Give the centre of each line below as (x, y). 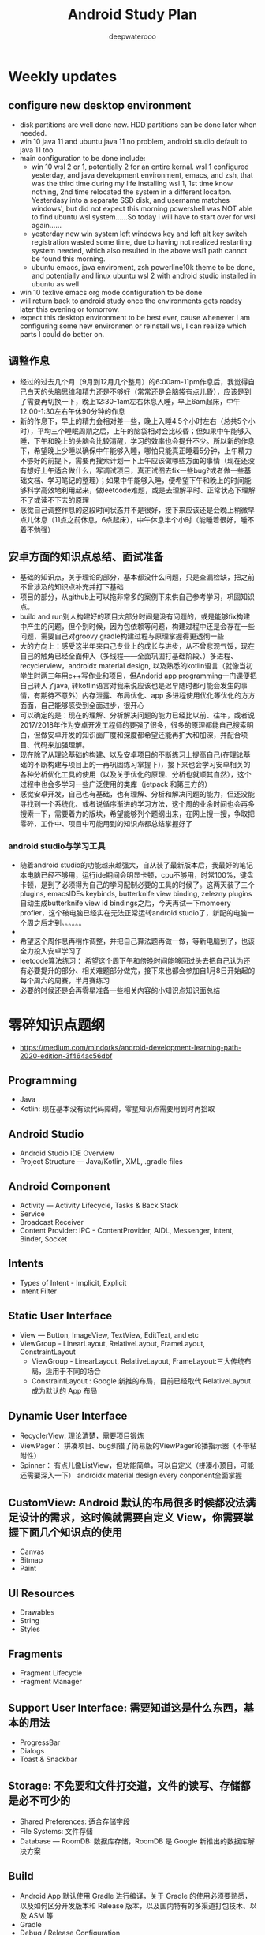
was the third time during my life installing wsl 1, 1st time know (132, 183)
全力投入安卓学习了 (51, 951)
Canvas (32, 1551)
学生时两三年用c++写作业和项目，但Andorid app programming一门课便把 (138, 676)
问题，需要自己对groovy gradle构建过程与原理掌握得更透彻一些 (122, 636)
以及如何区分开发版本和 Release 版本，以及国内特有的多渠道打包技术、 (134, 1906)
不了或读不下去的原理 (54, 500)
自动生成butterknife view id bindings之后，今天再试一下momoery (125, 903)
